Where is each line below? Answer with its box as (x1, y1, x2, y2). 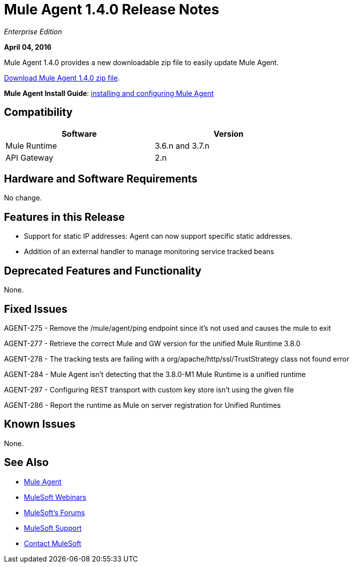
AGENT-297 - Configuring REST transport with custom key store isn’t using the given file (4, 385, 294, 394)
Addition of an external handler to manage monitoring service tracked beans (24, 247, 274, 256)
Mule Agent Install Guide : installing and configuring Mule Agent (4, 89, 214, 97)
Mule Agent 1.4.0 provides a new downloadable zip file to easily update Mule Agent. (4, 58, 279, 67)
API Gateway (5, 152, 53, 163)
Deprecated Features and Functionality (4, 264, 202, 277)
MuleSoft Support (24, 523, 82, 532)
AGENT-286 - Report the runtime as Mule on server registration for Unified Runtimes (4, 400, 281, 409)
